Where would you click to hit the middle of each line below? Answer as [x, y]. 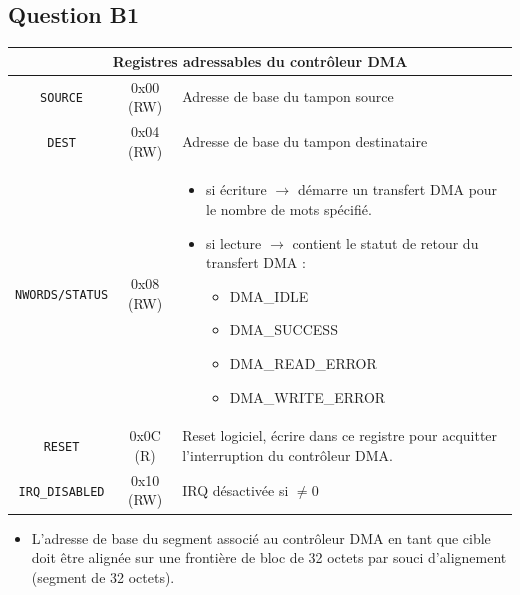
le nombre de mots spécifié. [289, 209]
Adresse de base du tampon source [288, 96]
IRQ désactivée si [235, 489]
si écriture [236, 189]
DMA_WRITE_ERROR [307, 396]
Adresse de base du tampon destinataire [305, 140]
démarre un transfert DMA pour [397, 189]
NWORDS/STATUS [62, 294]
